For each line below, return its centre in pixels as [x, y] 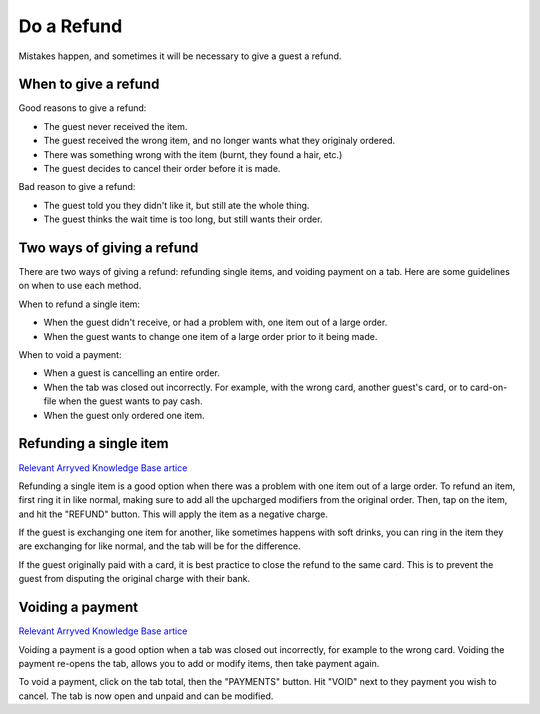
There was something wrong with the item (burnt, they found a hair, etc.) [193, 154]
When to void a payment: [70, 355]
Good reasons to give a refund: [82, 108]
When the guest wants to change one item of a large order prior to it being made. [210, 336]
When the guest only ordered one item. [124, 415]
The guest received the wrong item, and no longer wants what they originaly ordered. [219, 141]
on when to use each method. [80, 286]
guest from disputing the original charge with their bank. [134, 579]
